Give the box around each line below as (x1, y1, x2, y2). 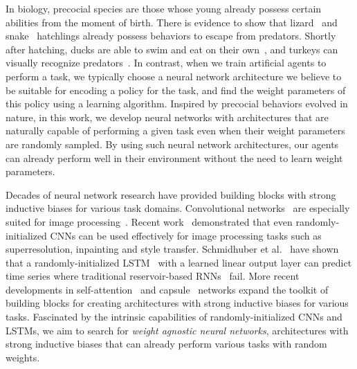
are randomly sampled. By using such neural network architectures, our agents (6, 136, 339, 151)
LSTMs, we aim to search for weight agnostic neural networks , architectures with (6, 323, 349, 337)
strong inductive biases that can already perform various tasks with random (6, 336, 327, 351)
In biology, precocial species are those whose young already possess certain (6, 1, 322, 15)
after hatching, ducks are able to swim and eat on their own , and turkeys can (6, 42, 338, 56)
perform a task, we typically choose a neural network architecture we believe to (6, 69, 342, 83)
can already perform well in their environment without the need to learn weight (6, 150, 343, 165)
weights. (6, 350, 40, 364)
